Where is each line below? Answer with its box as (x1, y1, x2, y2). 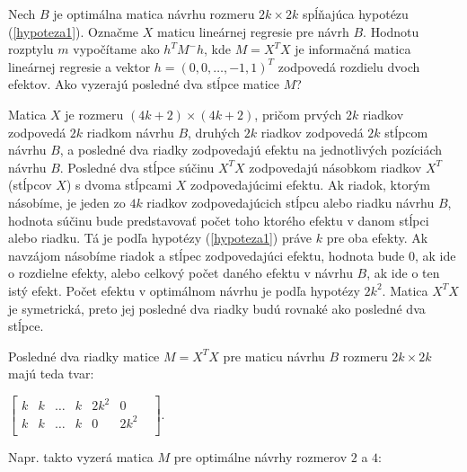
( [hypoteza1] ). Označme (8, 22, 139, 40)
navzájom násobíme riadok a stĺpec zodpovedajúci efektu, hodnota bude (8, 245, 405, 264)
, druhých (188, 122, 241, 141)
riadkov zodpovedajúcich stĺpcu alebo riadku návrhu (146, 192, 435, 211)
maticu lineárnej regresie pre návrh (156, 22, 349, 40)
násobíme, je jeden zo (8, 192, 126, 211)
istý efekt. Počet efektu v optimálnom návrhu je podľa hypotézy (8, 281, 360, 299)
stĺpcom (384, 122, 428, 141)
